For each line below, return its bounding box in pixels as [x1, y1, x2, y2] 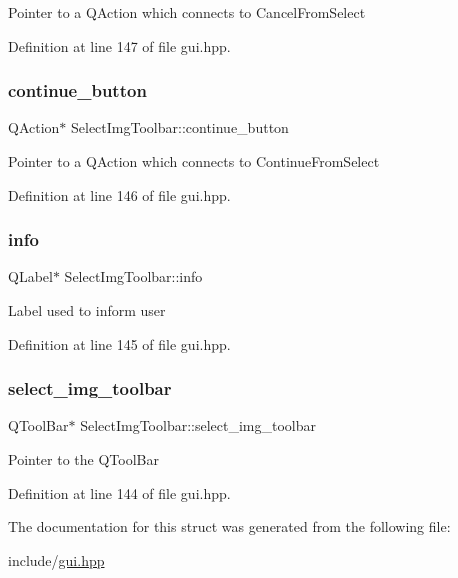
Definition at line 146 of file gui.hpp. [8, 184, 231, 205]
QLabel [8, 266, 53, 287]
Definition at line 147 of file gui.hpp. [8, 35, 231, 56]
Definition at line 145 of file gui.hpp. [8, 333, 231, 354]
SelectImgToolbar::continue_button [71, 117, 289, 138]
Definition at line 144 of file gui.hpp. [8, 482, 231, 503]
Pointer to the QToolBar [8, 449, 159, 469]
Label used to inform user [8, 300, 166, 320]
